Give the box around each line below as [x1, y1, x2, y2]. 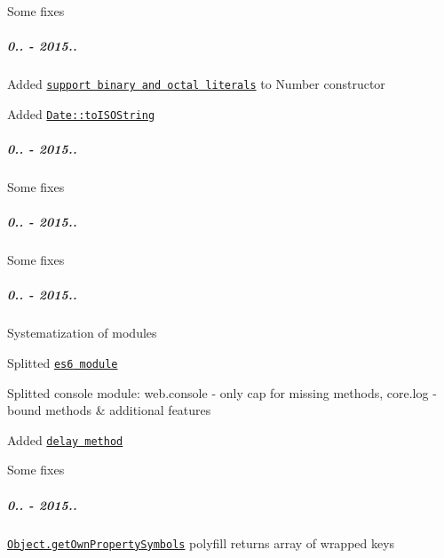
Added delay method [7, 430, 123, 449]
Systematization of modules [7, 323, 157, 342]
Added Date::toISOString [7, 104, 155, 123]
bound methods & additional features [7, 401, 211, 419]
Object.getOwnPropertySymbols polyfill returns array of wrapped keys [7, 533, 395, 552]
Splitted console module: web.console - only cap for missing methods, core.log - [7, 383, 437, 402]
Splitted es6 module [7, 353, 118, 371]
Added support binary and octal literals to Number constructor [7, 75, 385, 93]
